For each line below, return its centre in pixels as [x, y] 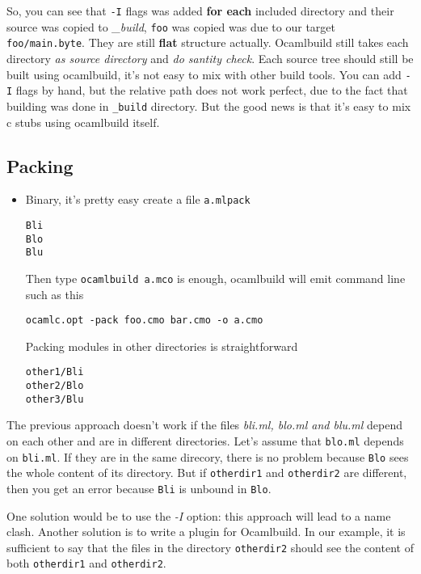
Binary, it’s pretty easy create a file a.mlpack [138, 199]
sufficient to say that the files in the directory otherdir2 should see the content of [210, 547]
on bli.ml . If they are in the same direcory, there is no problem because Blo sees [208, 456]
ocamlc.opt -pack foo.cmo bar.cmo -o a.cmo [144, 321]
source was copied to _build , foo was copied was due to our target [171, 26]
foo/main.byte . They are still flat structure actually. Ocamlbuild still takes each [208, 42]
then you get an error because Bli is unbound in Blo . [139, 488]
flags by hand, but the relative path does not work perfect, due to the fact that [212, 90]
